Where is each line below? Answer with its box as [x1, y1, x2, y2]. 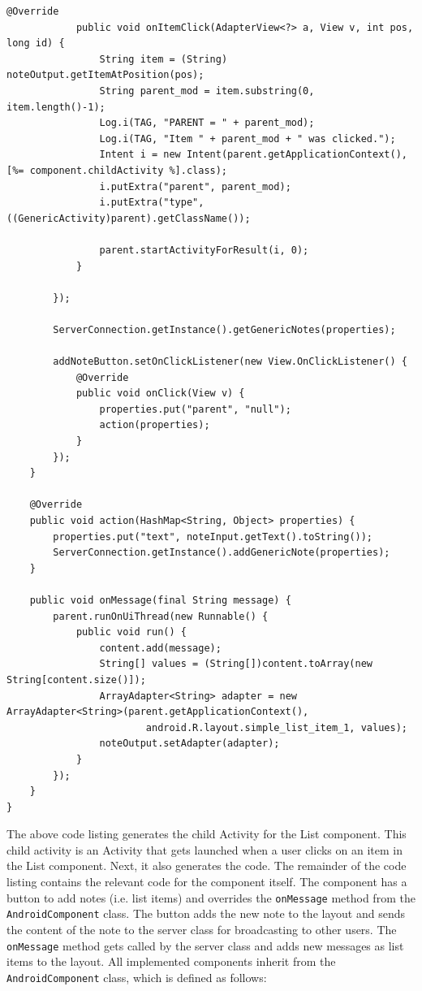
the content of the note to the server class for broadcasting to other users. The [6, 920, 397, 937]
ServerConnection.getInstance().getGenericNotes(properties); [53, 323, 396, 335]
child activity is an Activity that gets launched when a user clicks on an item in [6, 841, 403, 858]
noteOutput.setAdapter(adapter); [99, 738, 280, 750]
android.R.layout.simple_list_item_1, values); [145, 721, 407, 734]
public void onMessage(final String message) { [29, 594, 291, 606]
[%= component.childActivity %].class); [6, 164, 228, 176]
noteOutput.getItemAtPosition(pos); [6, 69, 205, 81]
